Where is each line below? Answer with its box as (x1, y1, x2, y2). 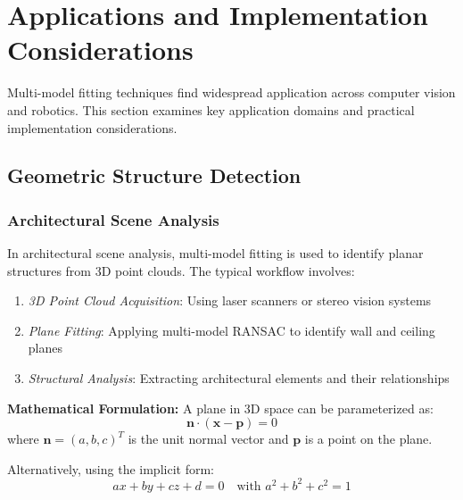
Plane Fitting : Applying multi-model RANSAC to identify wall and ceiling (28, 321, 435, 339)
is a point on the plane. (304, 429, 433, 448)
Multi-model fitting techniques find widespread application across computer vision (7, 83, 456, 102)
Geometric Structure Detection (7, 162, 302, 189)
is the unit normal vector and (128, 429, 289, 448)
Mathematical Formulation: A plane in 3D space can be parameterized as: (7, 398, 434, 417)
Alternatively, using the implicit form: (7, 459, 214, 478)
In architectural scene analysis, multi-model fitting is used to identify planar (7, 244, 424, 262)
